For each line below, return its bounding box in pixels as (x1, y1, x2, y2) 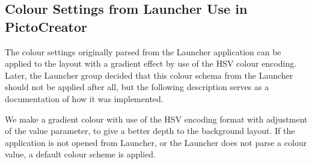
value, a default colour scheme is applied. (5, 148, 156, 160)
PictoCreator (5, 17, 88, 35)
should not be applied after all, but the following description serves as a (5, 80, 269, 93)
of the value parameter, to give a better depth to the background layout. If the (5, 124, 295, 137)
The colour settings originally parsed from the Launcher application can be (5, 45, 281, 58)
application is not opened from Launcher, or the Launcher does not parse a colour (5, 136, 307, 148)
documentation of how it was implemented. (5, 92, 164, 105)
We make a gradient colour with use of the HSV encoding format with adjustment (5, 112, 308, 125)
